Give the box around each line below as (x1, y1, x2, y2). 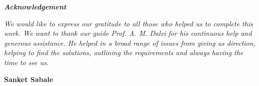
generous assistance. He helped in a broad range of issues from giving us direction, (4, 37, 255, 48)
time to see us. (4, 57, 49, 67)
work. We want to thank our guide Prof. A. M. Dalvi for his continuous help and (4, 28, 252, 38)
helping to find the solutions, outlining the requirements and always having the (4, 47, 243, 58)
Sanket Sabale (4, 74, 54, 84)
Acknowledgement (4, 1, 67, 11)
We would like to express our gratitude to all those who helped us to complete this (4, 18, 253, 28)
